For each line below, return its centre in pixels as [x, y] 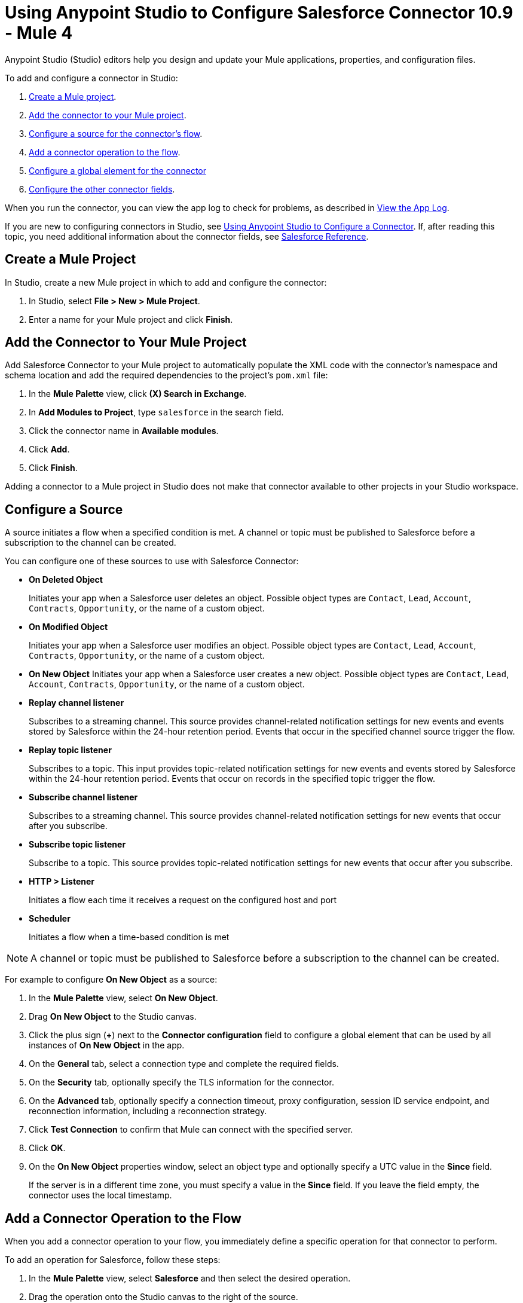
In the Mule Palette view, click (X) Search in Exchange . [138, 394]
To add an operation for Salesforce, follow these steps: [113, 1260]
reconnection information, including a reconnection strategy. [148, 1111]
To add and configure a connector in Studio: [91, 78]
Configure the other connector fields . [102, 189]
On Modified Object [68, 627]
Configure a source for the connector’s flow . [116, 133]
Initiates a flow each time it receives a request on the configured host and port [183, 900]
